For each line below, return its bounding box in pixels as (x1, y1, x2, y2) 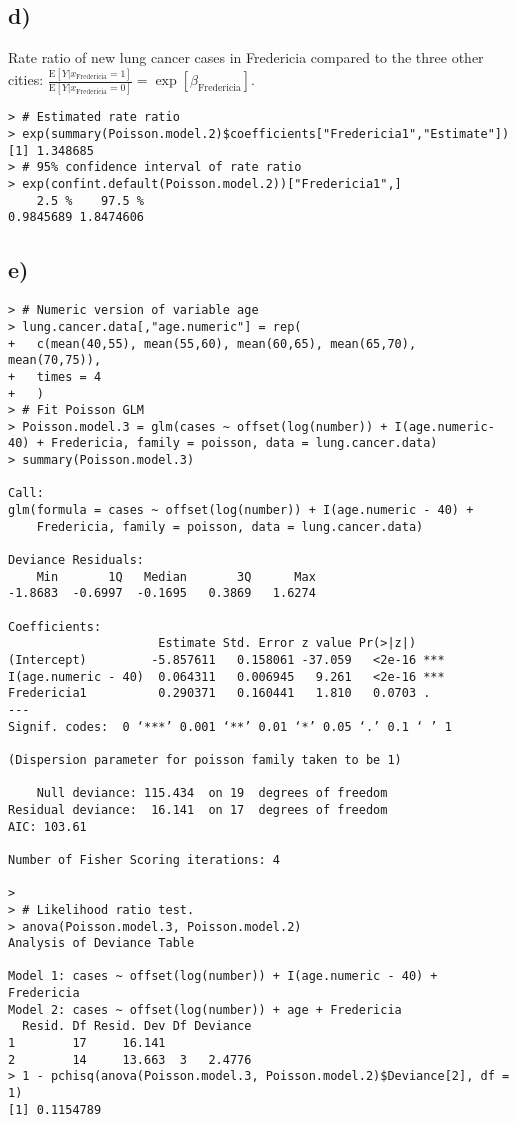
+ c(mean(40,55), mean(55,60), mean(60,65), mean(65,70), (8, 336, 417, 351)
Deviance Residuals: (8, 553, 145, 568)
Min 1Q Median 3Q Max (36, 569, 316, 584)
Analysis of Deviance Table (8, 936, 195, 951)
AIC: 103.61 (8, 819, 87, 834)
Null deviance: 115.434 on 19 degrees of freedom (36, 786, 388, 801)
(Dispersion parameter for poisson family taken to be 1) (8, 752, 402, 767)
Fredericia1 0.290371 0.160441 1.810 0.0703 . (8, 686, 431, 701)
